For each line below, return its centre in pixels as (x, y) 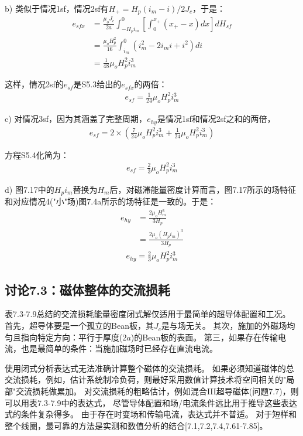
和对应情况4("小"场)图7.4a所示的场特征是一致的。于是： (111, 201)
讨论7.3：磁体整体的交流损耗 (87, 289)
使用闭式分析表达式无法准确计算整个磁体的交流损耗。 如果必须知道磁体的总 (149, 368)
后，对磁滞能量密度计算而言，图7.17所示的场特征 (203, 189)
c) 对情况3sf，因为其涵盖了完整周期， (76, 119)
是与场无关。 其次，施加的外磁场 (224, 326)
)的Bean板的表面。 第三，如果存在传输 (204, 337)
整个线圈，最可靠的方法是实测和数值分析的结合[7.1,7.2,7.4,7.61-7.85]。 (136, 425)
